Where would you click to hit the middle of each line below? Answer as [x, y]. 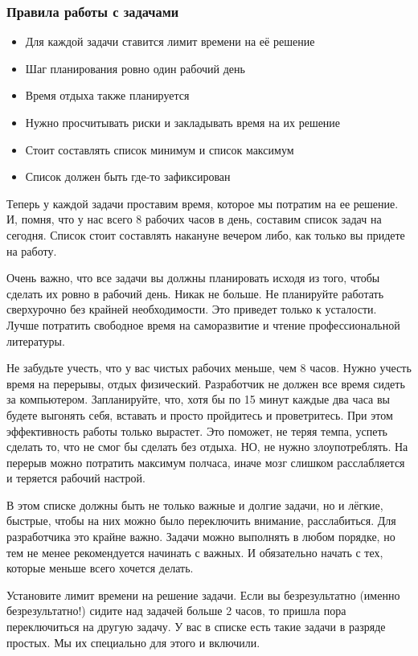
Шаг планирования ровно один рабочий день [135, 68]
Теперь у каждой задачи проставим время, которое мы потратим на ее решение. [203, 203]
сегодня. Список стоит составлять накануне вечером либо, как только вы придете [206, 234]
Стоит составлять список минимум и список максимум [160, 149]
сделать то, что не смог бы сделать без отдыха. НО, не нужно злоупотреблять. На [207, 447]
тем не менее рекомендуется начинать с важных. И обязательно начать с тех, [195, 552]
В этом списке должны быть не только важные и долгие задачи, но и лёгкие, [195, 504]
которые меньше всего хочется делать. [100, 568]
